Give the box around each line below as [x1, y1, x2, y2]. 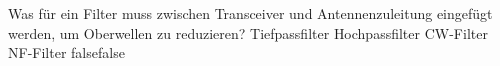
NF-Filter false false [8, 42, 125, 63]
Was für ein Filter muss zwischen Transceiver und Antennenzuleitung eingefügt [8, 3, 493, 23]
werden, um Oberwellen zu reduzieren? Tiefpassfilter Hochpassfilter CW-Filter [8, 22, 488, 43]
